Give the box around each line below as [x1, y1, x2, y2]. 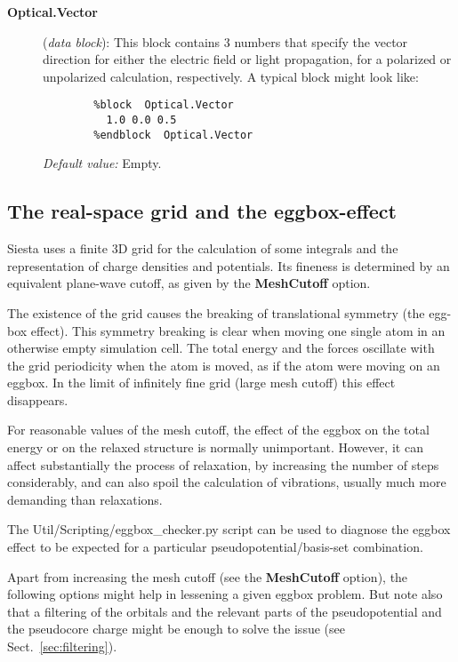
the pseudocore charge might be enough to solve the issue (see [7, 619, 345, 638]
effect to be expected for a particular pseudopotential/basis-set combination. [7, 538, 423, 556]
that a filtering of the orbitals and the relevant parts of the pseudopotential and [7, 602, 442, 620]
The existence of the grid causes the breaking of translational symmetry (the [7, 303, 425, 322]
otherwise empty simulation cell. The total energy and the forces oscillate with [7, 339, 435, 357]
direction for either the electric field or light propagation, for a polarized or [43, 50, 452, 68]
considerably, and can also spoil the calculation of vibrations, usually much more [7, 473, 446, 491]
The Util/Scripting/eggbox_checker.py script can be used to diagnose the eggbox [7, 520, 451, 538]
